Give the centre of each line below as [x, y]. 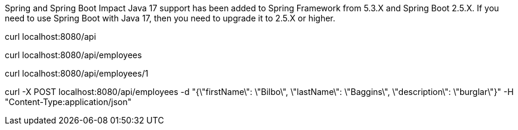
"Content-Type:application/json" [68, 102]
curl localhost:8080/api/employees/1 [77, 73]
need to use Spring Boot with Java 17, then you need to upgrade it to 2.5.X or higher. [170, 18]
